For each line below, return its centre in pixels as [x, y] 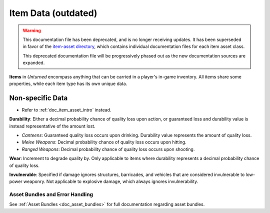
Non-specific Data [38, 98]
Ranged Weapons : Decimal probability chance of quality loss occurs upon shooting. [108, 149]
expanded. [34, 63]
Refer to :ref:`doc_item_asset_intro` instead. [66, 109]
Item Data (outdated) [53, 13]
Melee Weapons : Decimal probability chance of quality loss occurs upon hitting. [104, 142]
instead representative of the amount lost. [52, 126]
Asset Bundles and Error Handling [51, 194]
